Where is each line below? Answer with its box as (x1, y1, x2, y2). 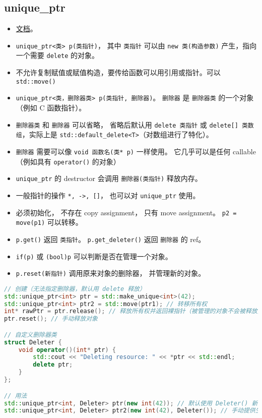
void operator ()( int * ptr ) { (18, 346, 116, 353)
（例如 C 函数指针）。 (16, 102, 86, 113)
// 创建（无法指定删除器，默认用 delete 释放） (4, 285, 146, 292)
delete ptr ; (33, 361, 73, 369)
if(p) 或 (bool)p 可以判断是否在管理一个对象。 (16, 251, 172, 261)
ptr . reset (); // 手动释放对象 (4, 315, 98, 323)
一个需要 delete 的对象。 (16, 50, 99, 61)
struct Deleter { (4, 338, 62, 346)
